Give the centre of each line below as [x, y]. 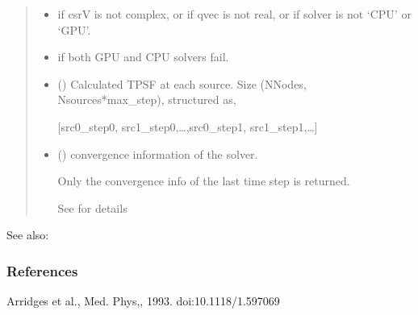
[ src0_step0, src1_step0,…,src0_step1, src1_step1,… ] [188, 126]
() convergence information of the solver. [158, 153]
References [42, 270]
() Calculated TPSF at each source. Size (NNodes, [182, 83]
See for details [92, 207]
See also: [28, 235]
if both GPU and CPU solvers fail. [143, 57]
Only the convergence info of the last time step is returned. [204, 181]
